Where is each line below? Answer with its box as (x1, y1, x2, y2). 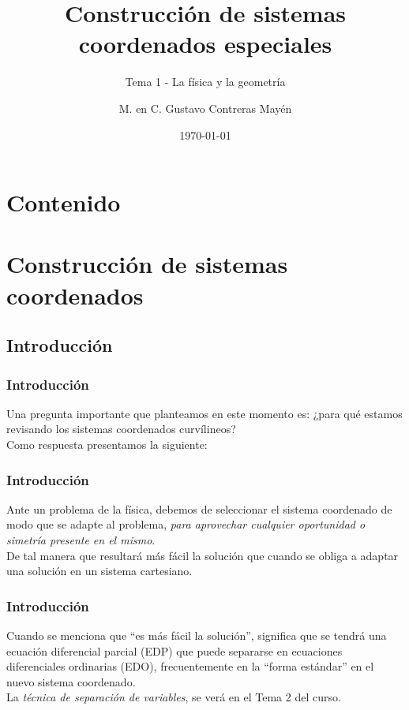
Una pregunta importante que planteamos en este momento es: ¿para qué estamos (6, 405, 403, 421)
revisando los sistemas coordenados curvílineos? (6, 420, 236, 437)
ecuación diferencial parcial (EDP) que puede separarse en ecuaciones (6, 642, 343, 659)
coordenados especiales (78, 28, 332, 60)
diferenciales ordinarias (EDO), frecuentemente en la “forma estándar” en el (6, 658, 374, 674)
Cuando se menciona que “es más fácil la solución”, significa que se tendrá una (6, 627, 387, 644)
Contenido (6, 186, 121, 219)
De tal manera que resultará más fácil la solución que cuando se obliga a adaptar (6, 547, 399, 563)
